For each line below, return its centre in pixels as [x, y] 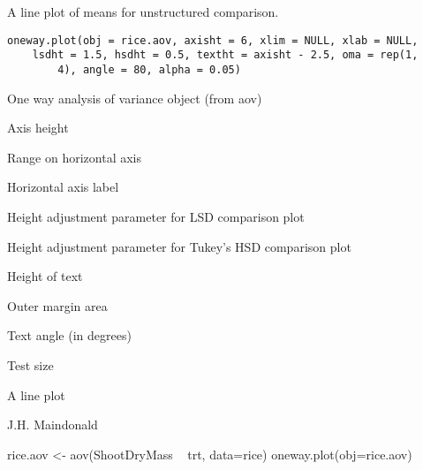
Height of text [45, 276]
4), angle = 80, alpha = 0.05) [149, 69]
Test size [30, 364]
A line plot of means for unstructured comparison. [143, 11]
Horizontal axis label [63, 187]
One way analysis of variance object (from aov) [135, 98]
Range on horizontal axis [74, 157]
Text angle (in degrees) [69, 335]
